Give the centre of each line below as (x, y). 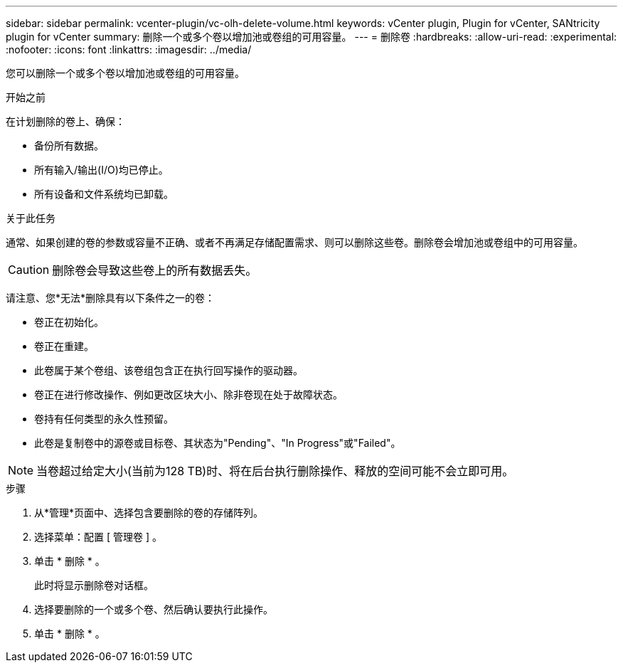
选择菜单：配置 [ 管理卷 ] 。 (98, 537)
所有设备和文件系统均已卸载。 (104, 194)
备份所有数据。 (69, 145)
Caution (29, 270)
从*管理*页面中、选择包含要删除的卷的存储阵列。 (149, 513)
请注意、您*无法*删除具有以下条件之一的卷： (111, 298)
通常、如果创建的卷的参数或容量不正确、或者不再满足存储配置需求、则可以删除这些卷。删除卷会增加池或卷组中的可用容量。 (294, 242)
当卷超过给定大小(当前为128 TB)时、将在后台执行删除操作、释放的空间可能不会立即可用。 (275, 471)
